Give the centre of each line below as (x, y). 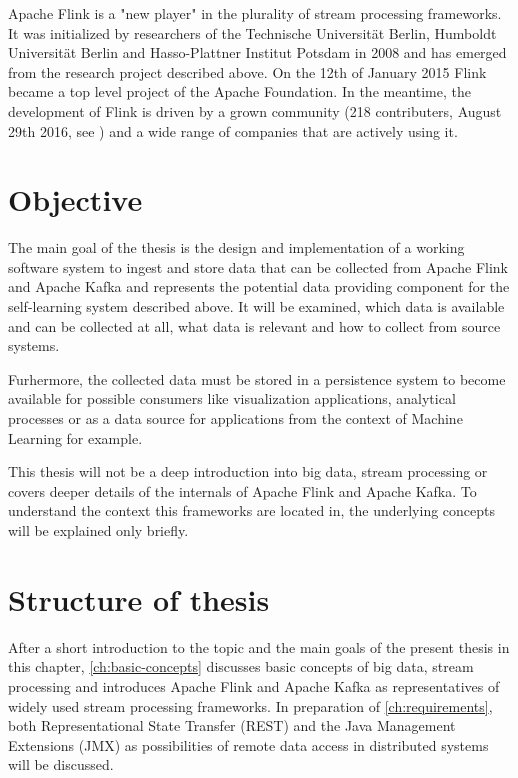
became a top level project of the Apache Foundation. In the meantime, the (239, 91)
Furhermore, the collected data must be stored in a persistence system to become (257, 378)
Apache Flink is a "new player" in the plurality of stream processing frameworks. (255, 13)
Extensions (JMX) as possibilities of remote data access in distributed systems (248, 744)
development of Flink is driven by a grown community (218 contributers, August (255, 110)
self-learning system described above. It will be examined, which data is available (256, 306)
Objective (75, 199)
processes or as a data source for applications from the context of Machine (235, 418)
